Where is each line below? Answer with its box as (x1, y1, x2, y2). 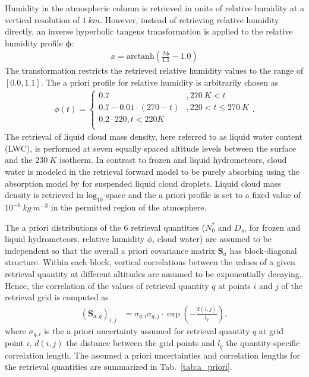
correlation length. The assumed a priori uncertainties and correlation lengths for (5, 348, 300, 361)
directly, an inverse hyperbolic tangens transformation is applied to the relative (5, 25, 293, 37)
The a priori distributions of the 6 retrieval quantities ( (5, 221, 206, 233)
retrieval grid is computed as (5, 291, 109, 303)
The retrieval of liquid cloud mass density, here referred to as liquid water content (5, 130, 303, 143)
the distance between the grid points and (66, 337, 215, 349)
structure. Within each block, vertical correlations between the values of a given (5, 256, 295, 268)
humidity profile (5, 36, 63, 49)
